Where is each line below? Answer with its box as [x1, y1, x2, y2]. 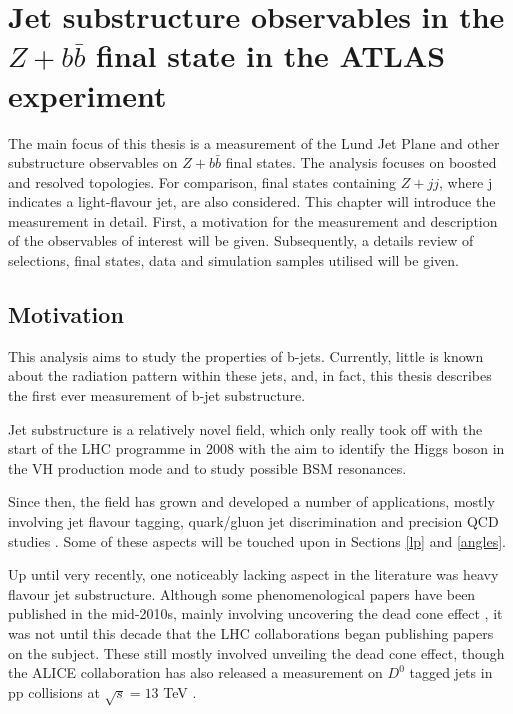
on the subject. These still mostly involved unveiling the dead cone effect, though [8, 642, 505, 663]
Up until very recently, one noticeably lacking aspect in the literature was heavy [8, 564, 499, 585]
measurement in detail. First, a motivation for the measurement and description [8, 210, 498, 231]
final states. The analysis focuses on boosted [225, 152, 497, 173]
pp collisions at [8, 681, 100, 702]
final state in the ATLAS [96, 35, 446, 76]
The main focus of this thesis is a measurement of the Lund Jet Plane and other [8, 132, 500, 153]
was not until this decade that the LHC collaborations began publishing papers [8, 622, 494, 643]
